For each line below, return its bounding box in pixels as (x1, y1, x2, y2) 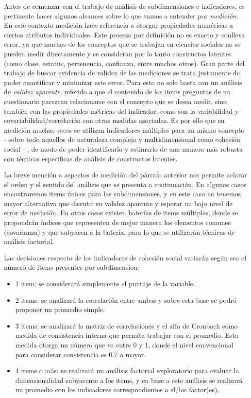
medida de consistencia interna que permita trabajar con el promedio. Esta (15, 330, 238, 340)
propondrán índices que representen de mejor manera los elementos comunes (4, 217, 231, 227)
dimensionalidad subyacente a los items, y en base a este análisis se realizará (15, 375, 243, 385)
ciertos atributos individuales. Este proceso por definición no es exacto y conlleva (4, 29, 245, 39)
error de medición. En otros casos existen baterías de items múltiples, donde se (4, 208, 238, 218)
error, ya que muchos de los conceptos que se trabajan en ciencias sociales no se (4, 39, 241, 49)
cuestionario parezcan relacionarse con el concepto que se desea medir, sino (4, 96, 227, 106)
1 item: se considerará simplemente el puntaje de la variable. (15, 278, 195, 289)
